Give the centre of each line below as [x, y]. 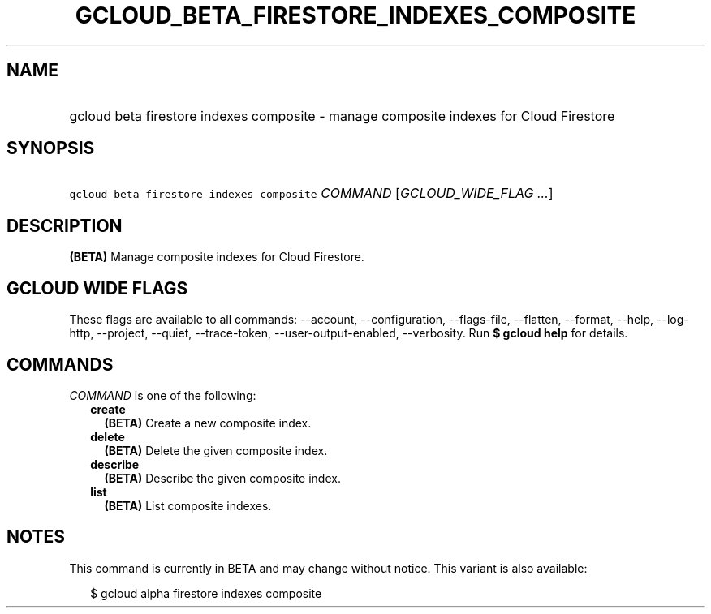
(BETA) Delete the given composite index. [216, 450]
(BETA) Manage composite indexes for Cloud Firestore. [217, 257]
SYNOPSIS [51, 148]
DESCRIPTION [65, 225]
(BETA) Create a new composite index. [208, 423]
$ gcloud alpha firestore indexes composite [206, 593]
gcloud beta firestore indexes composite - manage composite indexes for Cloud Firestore [342, 116]
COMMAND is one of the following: [163, 395]
